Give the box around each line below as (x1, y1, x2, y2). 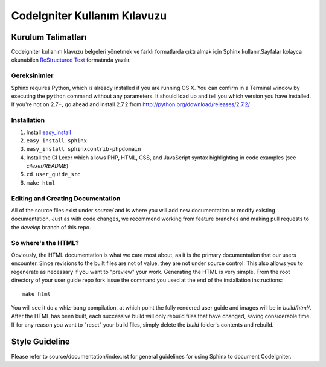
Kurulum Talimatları (11, 32, 87, 42)
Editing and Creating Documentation (11, 194, 121, 202)
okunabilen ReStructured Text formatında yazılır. (11, 56, 131, 63)
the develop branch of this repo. (11, 223, 91, 231)
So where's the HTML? (11, 238, 80, 247)
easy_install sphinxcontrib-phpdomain (26, 145, 141, 153)
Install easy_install (26, 129, 72, 136)
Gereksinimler (11, 71, 54, 80)
